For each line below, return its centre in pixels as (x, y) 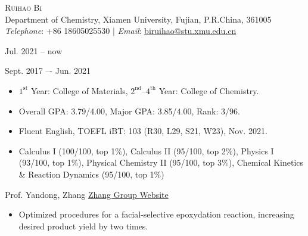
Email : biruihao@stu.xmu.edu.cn (177, 31)
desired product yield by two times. (83, 226)
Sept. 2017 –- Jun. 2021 (48, 71)
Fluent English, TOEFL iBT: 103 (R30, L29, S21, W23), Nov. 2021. (143, 131)
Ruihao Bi (24, 7)
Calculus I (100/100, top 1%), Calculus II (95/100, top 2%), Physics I (146, 150)
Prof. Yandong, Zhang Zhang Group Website (87, 194)
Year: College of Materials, (79, 90)
